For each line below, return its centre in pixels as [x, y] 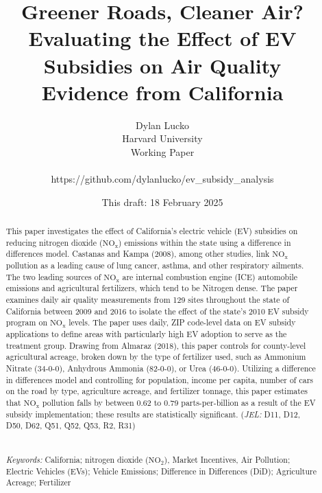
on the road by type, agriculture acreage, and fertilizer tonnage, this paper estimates [157, 391]
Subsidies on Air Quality [162, 65]
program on [26, 322]
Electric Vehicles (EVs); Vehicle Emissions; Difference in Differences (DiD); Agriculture [161, 471]
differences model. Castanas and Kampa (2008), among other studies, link [138, 254]
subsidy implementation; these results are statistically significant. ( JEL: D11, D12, [153, 414]
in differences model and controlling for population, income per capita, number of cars [160, 379]
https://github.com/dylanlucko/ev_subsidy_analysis [162, 179]
